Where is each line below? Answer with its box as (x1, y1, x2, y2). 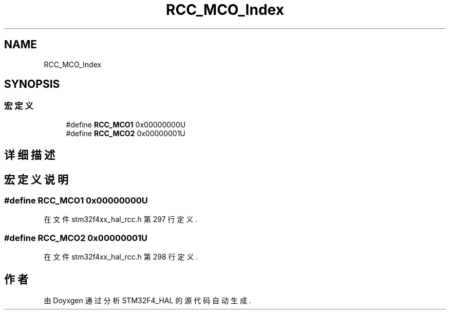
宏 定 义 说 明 (4, 173, 68, 186)
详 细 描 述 (4, 149, 55, 162)
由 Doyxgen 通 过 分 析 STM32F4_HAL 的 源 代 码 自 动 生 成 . (44, 296, 251, 305)
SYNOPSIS (4, 78, 60, 91)
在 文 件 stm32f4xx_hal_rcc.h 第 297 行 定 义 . (44, 215, 198, 224)
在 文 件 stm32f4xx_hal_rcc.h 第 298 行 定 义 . (44, 252, 198, 262)
